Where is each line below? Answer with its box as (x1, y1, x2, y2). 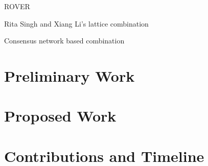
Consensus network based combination (4, 35, 125, 46)
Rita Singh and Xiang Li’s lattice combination (4, 18, 149, 29)
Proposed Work (4, 105, 117, 126)
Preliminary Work (4, 65, 135, 86)
